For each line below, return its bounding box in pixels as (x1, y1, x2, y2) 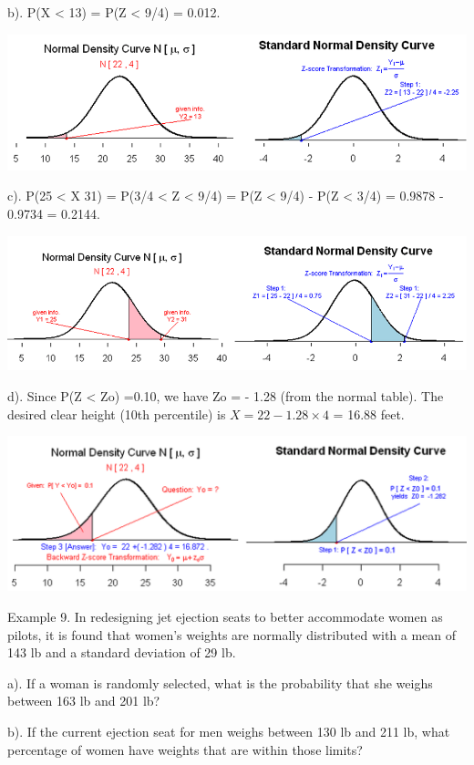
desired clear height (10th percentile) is (7, 404, 226, 423)
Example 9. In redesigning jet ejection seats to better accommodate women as (7, 607, 443, 626)
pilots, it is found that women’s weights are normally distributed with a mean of (7, 625, 457, 644)
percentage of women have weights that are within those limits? (7, 739, 363, 759)
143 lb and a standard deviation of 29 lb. (7, 643, 236, 662)
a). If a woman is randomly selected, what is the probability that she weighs (7, 673, 433, 692)
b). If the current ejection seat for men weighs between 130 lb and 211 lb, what (7, 722, 450, 740)
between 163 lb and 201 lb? (7, 691, 160, 710)
